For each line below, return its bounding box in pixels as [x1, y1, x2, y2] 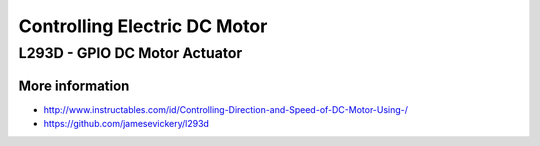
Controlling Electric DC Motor [18, 15, 268, 37]
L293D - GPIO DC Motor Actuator [18, 44, 243, 62]
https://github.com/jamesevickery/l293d [43, 118, 210, 130]
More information [18, 77, 130, 94]
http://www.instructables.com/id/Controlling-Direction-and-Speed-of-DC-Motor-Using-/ [43, 103, 409, 115]
